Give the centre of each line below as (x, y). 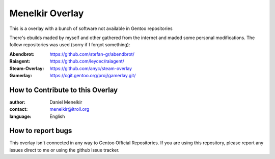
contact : (19, 109)
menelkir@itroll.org (70, 109)
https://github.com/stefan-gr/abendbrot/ (92, 54)
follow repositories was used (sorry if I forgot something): (70, 45)
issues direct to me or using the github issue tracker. (64, 150)
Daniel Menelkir (66, 102)
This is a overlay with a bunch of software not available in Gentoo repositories (91, 28)
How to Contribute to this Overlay (64, 90)
